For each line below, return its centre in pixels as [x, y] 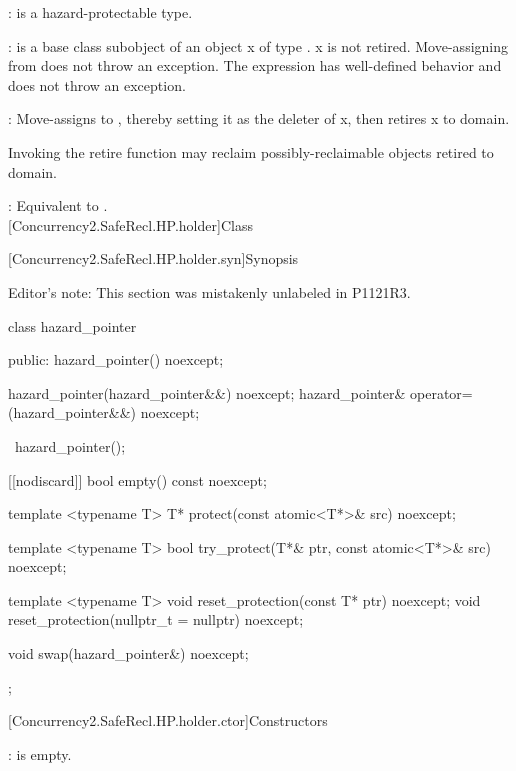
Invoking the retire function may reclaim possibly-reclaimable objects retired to [251, 151]
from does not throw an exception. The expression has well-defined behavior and [255, 65]
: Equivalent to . [58, 205]
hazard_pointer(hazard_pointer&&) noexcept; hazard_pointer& [207, 392]
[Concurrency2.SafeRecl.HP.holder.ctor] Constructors [168, 720]
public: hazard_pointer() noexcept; [116, 359]
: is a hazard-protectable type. [100, 12]
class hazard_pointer [72, 325]
